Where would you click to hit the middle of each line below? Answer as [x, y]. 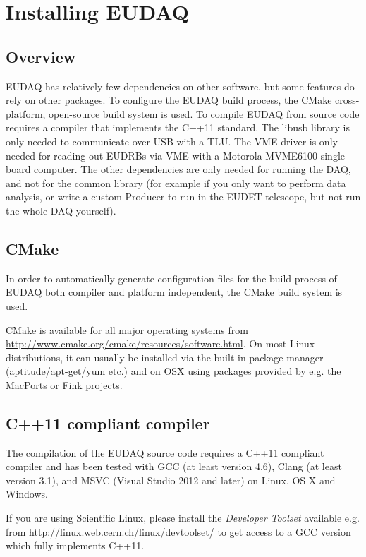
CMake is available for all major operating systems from [127, 329]
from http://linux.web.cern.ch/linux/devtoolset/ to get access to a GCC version [178, 531]
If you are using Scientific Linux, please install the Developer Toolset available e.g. [183, 518]
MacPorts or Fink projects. [64, 384]
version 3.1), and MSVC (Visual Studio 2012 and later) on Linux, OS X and [171, 480]
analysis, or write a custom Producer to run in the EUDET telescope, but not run [183, 197]
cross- [347, 100]
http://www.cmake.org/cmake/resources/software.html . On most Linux [160, 343]
